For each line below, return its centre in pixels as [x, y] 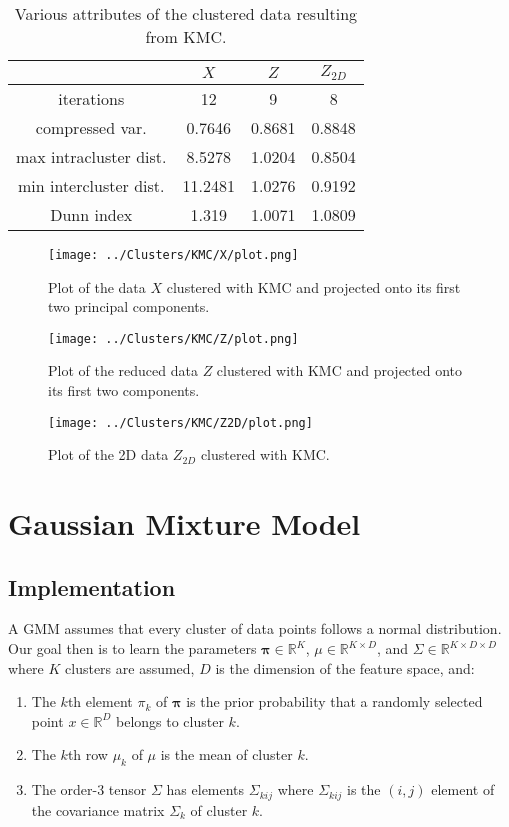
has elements [205, 789]
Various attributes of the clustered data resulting [186, 13]
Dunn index [91, 214]
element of [463, 789]
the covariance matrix [98, 809]
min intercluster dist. [91, 185]
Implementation [92, 586]
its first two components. [124, 390]
